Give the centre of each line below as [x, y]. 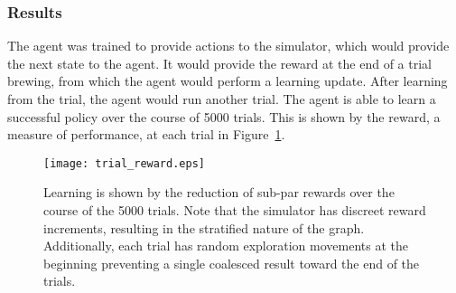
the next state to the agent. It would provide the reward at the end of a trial [219, 63]
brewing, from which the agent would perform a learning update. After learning [228, 81]
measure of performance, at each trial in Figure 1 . [146, 134]
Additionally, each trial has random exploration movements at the [226, 246]
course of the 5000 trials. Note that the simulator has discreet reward [235, 210]
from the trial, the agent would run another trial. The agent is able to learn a [222, 99]
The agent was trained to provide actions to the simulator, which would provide [228, 46]
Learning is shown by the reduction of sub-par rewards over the [219, 192]
